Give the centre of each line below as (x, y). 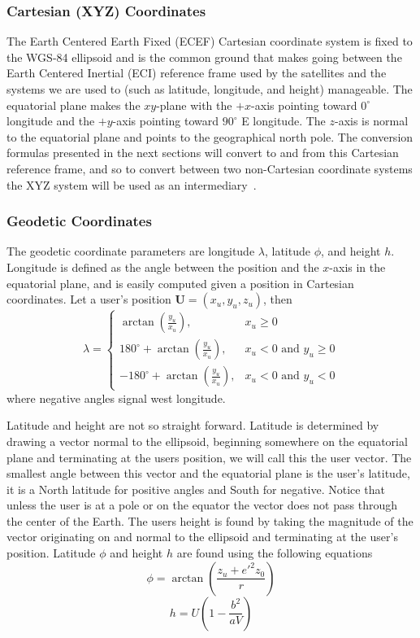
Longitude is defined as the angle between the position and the (163, 267)
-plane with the (194, 105)
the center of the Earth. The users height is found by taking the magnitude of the (210, 520)
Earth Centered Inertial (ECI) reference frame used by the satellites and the (197, 73)
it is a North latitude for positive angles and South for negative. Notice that (196, 489)
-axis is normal (372, 121)
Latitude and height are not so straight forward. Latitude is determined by (193, 425)
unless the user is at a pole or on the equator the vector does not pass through (202, 505)
